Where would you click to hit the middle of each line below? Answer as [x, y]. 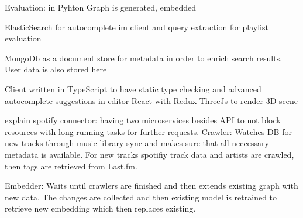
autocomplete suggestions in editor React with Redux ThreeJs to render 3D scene [151, 100]
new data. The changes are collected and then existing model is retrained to [141, 197]
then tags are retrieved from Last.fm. [71, 166]
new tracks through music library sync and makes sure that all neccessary [137, 143]
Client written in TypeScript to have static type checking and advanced [133, 89]
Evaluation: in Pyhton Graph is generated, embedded [100, 7]
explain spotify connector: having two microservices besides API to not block [143, 120]
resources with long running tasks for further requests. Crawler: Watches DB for [148, 131]
